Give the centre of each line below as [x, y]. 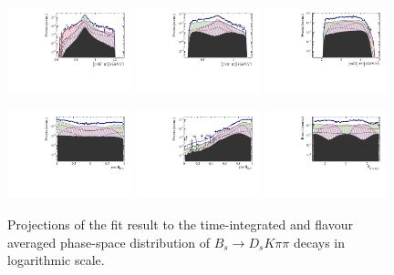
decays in [319, 242]
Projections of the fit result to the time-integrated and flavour [180, 224]
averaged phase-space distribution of [109, 242]
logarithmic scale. [56, 260]
